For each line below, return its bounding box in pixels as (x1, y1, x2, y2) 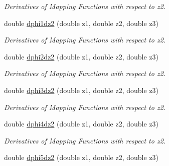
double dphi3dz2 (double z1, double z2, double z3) (4, 84, 159, 95)
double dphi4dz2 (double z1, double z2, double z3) (4, 118, 159, 129)
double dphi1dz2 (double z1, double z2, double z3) (4, 17, 159, 28)
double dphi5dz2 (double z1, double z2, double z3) (4, 152, 159, 162)
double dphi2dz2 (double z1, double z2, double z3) (4, 51, 159, 61)
